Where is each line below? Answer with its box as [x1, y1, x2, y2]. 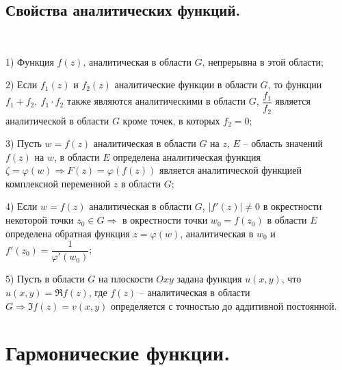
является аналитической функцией [159, 163, 302, 177]
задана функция [176, 272, 242, 286]
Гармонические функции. [5, 339, 231, 367]
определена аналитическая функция [113, 149, 261, 163]
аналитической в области [5, 113, 109, 127]
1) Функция [5, 54, 54, 68]
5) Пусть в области [5, 272, 85, 286]
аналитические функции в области [114, 77, 257, 92]
